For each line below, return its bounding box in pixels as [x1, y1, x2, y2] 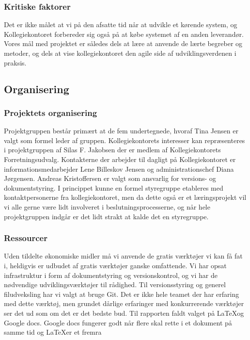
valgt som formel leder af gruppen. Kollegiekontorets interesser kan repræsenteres [4, 135, 245, 145]
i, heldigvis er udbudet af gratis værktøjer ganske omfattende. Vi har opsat [4, 260, 227, 270]
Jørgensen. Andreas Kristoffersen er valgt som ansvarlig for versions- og [4, 173, 216, 183]
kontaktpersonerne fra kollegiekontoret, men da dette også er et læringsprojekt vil [4, 192, 247, 202]
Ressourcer [4, 232, 47, 244]
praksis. [4, 57, 27, 67]
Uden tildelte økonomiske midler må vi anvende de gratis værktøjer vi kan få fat [4, 251, 243, 261]
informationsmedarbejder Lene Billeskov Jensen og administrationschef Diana [4, 163, 234, 174]
